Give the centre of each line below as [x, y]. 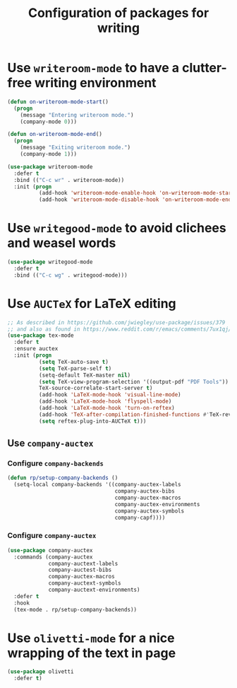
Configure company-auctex [52, 536]
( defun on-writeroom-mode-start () [58, 102]
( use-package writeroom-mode [50, 167]
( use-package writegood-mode [50, 262]
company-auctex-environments [157, 504]
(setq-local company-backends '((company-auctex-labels [97, 485]
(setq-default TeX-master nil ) [85, 375]
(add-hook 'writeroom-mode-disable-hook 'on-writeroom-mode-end [135, 200]
